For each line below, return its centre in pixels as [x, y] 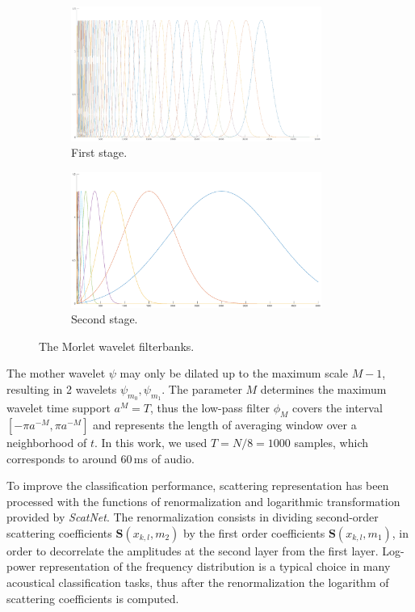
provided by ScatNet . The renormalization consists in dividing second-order [193, 517]
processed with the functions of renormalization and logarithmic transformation [203, 501]
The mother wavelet [56, 373]
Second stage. [105, 319]
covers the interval [337, 408]
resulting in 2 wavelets [62, 388]
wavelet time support [59, 408]
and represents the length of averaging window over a [225, 424]
